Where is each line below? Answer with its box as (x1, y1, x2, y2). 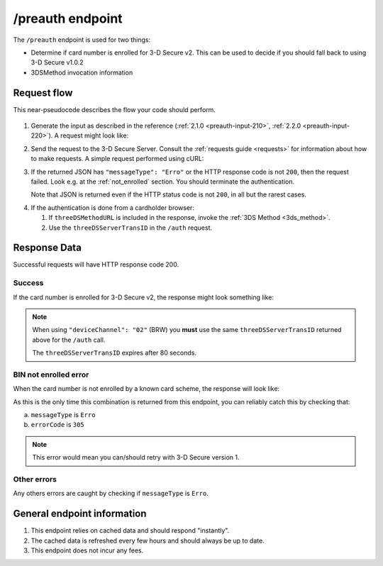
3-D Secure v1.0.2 (30, 58, 84, 67)
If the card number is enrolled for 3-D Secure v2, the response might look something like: (13, 293, 274, 301)
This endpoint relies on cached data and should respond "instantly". (30, 526, 230, 535)
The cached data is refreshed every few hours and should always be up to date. (30, 536, 265, 545)
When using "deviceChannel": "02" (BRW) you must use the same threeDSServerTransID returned (32, 326, 342, 334)
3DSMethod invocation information (30, 68, 133, 77)
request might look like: (60, 131, 129, 140)
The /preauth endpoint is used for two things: (13, 35, 151, 44)
